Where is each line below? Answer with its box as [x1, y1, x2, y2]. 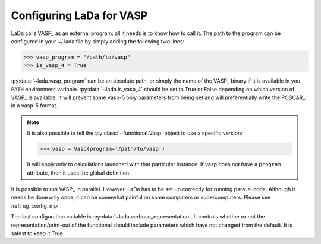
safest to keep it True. [11, 229, 65, 237]
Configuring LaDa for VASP [11, 9, 148, 22]
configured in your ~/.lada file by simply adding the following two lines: [11, 37, 185, 45]
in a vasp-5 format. [11, 102, 58, 109]
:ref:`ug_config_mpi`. [11, 202, 62, 209]
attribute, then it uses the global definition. [27, 169, 131, 176]
